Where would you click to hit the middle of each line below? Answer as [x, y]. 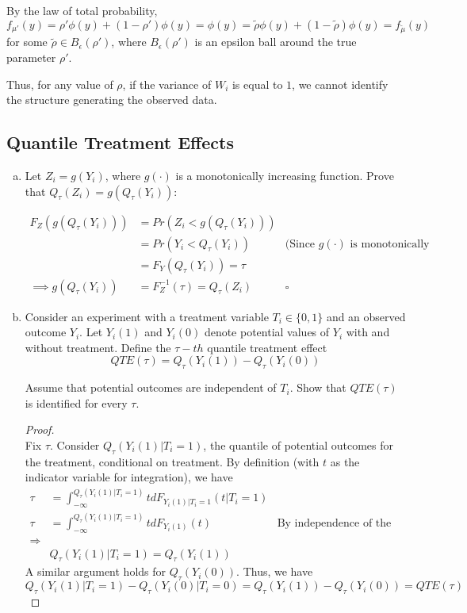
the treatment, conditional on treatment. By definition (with [172, 461]
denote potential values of [267, 332]
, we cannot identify [340, 84]
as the [345, 461]
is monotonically [390, 244]
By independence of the [334, 523]
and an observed [366, 316]
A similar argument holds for [96, 571]
